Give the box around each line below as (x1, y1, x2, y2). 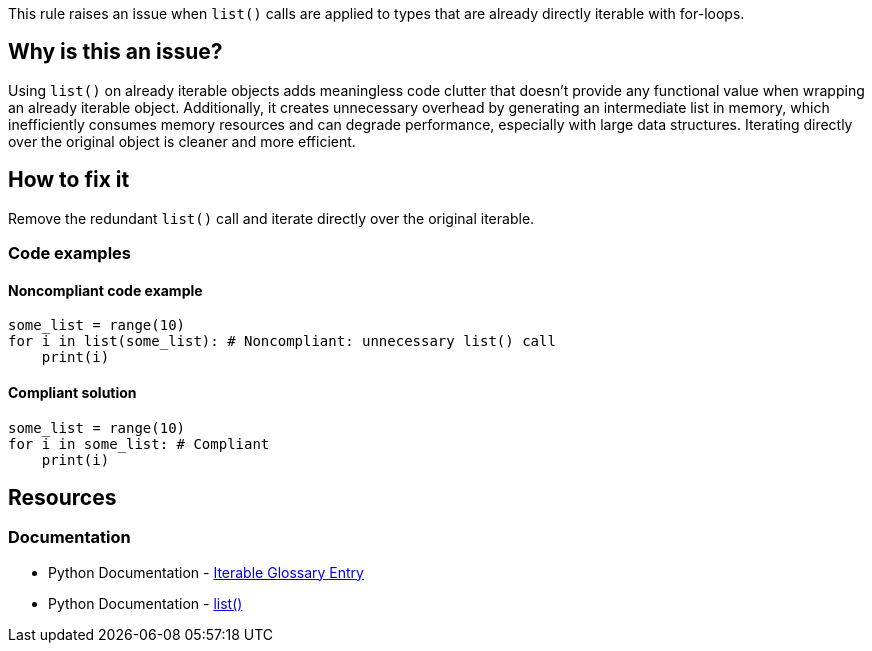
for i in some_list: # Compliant (8, 435, 270, 452)
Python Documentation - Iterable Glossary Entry (48, 563, 364, 581)
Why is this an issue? (8, 39, 223, 65)
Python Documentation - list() (48, 594, 243, 612)
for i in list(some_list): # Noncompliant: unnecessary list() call (8, 333, 556, 350)
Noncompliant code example (8, 281, 203, 299)
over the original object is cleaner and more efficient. (8, 132, 356, 150)
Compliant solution (8, 383, 137, 401)
